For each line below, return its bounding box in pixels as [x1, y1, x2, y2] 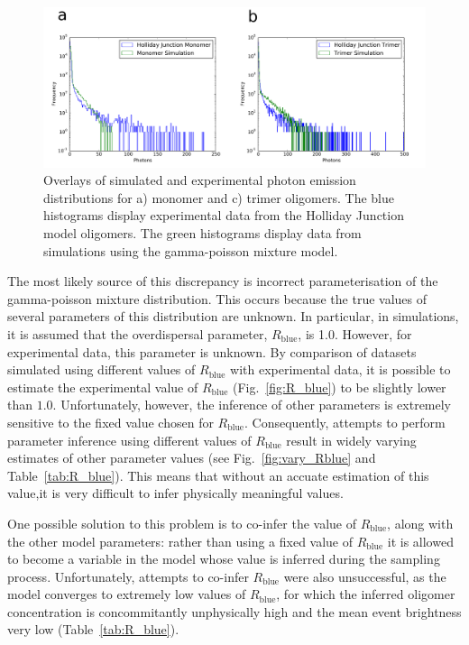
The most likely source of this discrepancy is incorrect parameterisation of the [7, 272, 438, 290]
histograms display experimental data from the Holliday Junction [43, 206, 404, 225]
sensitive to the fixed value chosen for [7, 412, 214, 431]
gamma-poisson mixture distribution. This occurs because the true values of [7, 289, 428, 308]
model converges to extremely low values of [7, 585, 246, 604]
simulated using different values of [7, 360, 196, 379]
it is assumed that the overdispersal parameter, [7, 324, 268, 343]
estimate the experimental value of [7, 377, 198, 396]
